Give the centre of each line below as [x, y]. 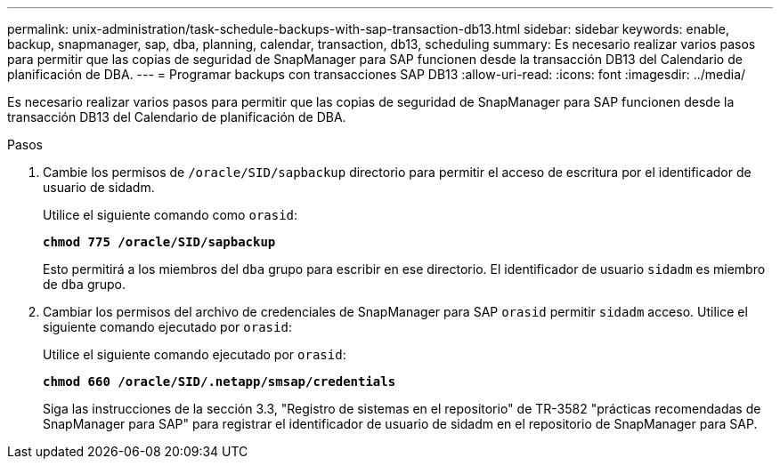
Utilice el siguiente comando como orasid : [171, 215]
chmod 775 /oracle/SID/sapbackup [159, 242]
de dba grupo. [85, 284]
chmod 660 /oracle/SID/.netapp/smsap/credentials [219, 382]
